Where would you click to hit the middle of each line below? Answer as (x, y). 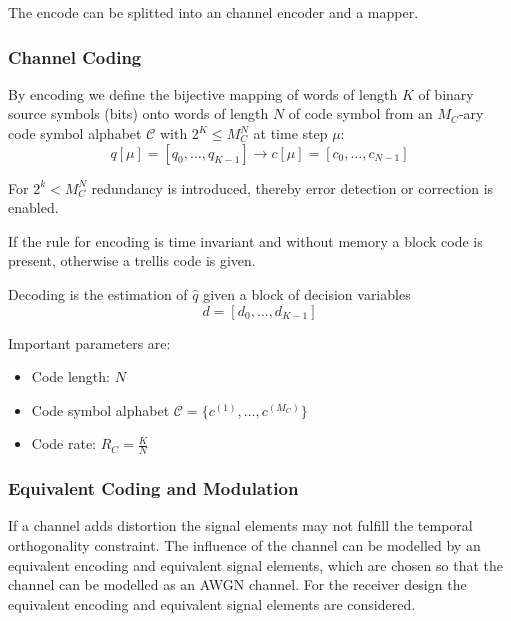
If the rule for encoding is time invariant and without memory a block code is (245, 240)
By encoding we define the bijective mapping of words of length (203, 93)
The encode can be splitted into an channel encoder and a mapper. (213, 12)
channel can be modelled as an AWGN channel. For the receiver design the (237, 584)
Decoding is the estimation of (98, 293)
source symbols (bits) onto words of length (138, 113)
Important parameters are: (89, 342)
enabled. (33, 207)
